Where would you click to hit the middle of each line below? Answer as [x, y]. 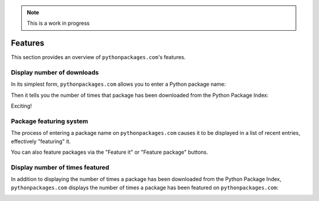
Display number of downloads [55, 73]
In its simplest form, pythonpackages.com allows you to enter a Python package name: [118, 84]
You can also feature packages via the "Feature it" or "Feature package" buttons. [110, 152]
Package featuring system [50, 121]
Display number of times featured [60, 167]
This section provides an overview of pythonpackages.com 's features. [98, 57]
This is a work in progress [58, 23]
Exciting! [21, 106]
